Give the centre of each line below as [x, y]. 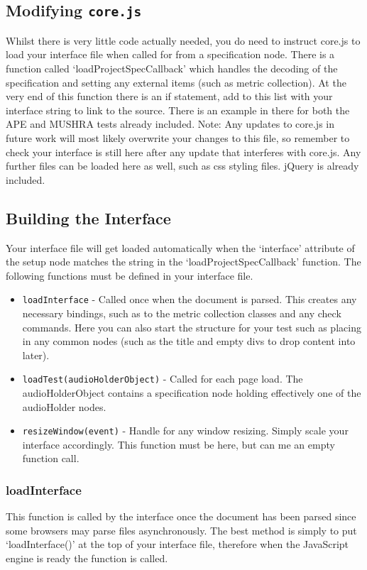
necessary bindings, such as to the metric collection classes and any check [182, 313]
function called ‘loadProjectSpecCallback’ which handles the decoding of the [172, 68]
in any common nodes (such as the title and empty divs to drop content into [189, 341]
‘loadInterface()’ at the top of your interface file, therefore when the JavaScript [177, 544]
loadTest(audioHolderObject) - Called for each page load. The [163, 379]
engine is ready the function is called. [87, 558]
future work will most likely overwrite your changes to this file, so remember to [178, 137]
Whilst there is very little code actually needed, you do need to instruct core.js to [183, 40]
